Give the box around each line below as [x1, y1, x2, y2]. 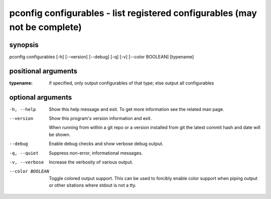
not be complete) [9, 21, 82, 32]
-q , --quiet [9, 150, 39, 156]
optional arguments [9, 93, 72, 101]
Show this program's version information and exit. [49, 115, 152, 121]
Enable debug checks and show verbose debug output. [49, 140, 164, 147]
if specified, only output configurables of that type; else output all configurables [49, 80, 214, 86]
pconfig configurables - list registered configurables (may [9, 7, 257, 18]
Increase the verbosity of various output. [49, 159, 133, 165]
